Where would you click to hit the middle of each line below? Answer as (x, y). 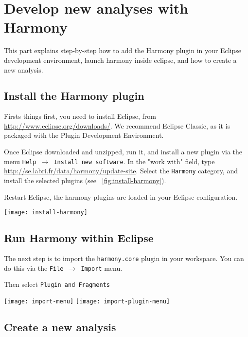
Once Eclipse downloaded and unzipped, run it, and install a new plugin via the (123, 152)
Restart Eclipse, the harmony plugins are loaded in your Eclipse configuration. (121, 197)
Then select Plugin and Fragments (57, 284)
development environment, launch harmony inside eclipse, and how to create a (120, 60)
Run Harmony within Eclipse (79, 238)
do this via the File (34, 268)
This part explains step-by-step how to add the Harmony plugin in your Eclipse (123, 50)
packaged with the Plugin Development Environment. (84, 135)
